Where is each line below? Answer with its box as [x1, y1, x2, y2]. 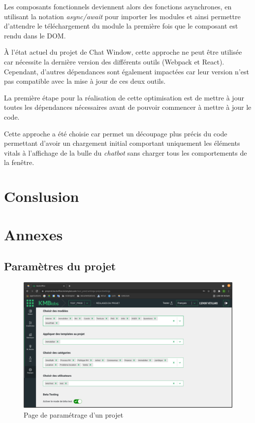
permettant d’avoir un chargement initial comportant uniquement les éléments [4, 138, 240, 148]
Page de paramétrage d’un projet [24, 409, 124, 420]
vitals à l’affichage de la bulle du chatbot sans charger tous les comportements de [4, 147, 247, 158]
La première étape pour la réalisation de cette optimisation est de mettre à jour [4, 92, 244, 102]
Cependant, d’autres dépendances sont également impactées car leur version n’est [4, 66, 249, 76]
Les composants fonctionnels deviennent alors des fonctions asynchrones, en [4, 1, 232, 11]
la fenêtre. [4, 157, 34, 167]
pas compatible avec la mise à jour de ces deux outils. [4, 76, 166, 86]
